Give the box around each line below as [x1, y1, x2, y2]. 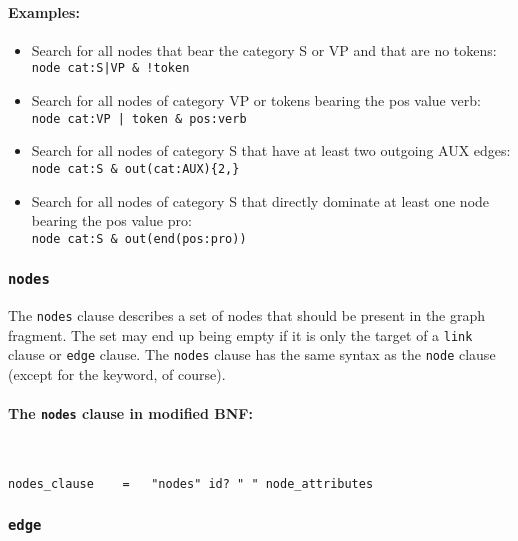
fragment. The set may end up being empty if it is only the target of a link [8, 324, 473, 345]
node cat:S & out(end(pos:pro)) [31, 231, 247, 246]
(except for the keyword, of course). [8, 364, 226, 385]
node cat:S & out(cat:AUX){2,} [31, 161, 240, 176]
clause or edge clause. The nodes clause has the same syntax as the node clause [8, 344, 496, 365]
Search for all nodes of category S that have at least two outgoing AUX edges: [31, 140, 511, 161]
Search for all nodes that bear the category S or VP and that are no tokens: [31, 39, 497, 60]
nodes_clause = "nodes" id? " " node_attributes [8, 477, 374, 492]
